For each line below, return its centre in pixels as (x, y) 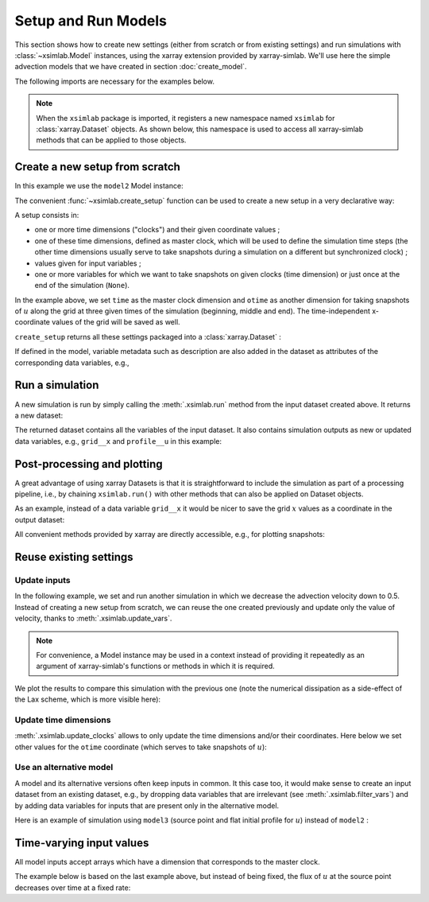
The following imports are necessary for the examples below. (114, 81)
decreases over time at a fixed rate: (73, 888)
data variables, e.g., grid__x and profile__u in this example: (118, 441)
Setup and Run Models (91, 21)
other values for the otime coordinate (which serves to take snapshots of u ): (141, 747)
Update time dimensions (63, 720)
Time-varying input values (82, 843)
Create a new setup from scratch (97, 167)
